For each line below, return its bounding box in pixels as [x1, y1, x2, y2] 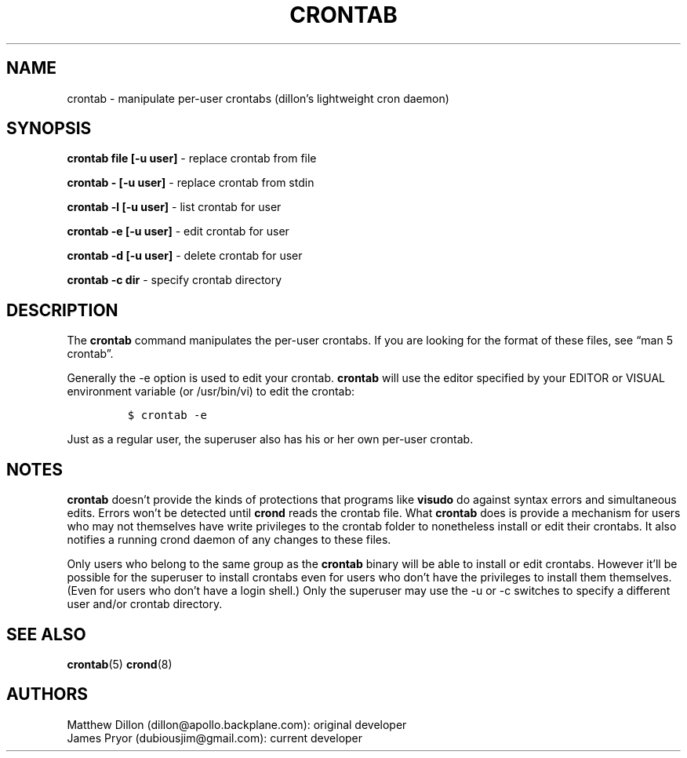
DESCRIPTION [6, 300, 118, 320]
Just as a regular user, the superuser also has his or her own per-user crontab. [67, 432, 474, 446]
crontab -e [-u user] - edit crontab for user [67, 224, 289, 239]
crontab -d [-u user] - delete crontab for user [67, 249, 303, 263]
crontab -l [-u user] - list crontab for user [67, 200, 282, 214]
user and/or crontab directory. [67, 597, 223, 611]
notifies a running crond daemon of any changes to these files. [67, 533, 391, 547]
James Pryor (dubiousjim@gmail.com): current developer [67, 731, 363, 745]
